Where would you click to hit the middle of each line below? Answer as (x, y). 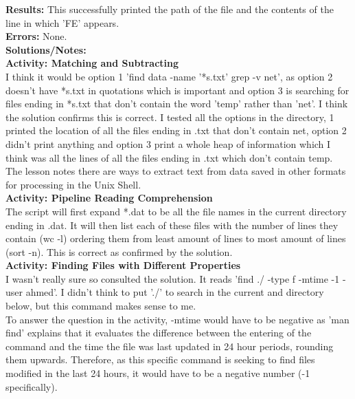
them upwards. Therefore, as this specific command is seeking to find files (160, 359)
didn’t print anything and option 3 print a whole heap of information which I (168, 143)
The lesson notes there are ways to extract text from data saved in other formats (176, 171)
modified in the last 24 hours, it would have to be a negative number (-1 (158, 373)
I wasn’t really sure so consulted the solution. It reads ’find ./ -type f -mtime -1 (173, 278)
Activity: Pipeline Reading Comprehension (109, 198)
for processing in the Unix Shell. (73, 184)
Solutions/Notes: (46, 49)
